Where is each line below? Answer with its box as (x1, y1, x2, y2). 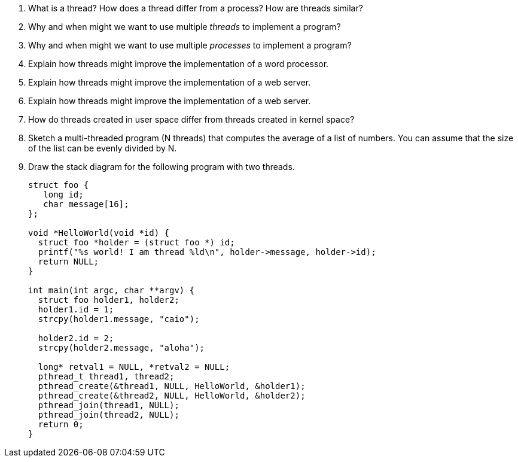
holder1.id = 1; (38, 305, 114, 314)
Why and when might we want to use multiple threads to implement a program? (28, 22, 341, 32)
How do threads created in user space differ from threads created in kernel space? (28, 114, 355, 124)
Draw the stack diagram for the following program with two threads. (28, 162, 295, 172)
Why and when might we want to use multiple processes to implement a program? (28, 40, 352, 50)
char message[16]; (43, 199, 129, 209)
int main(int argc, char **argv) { (28, 285, 195, 295)
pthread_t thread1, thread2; (38, 372, 175, 381)
